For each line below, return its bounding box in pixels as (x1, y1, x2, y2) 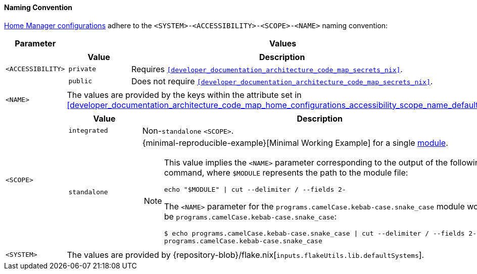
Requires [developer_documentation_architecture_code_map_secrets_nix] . (131, 64, 403, 74)
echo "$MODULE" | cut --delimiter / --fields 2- (164, 185, 346, 193)
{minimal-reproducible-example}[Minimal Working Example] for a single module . (142, 137, 448, 148)
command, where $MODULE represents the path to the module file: (164, 167, 408, 178)
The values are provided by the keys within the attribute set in (67, 89, 302, 100)
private (68, 65, 97, 73)
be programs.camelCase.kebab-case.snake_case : (164, 211, 337, 222)
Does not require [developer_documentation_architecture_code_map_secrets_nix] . (131, 76, 433, 86)
